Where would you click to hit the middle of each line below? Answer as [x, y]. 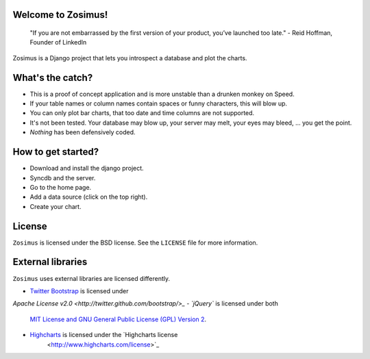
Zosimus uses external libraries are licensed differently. [91, 278]
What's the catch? [53, 78]
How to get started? [56, 152]
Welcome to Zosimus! [60, 15]
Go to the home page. [61, 187]
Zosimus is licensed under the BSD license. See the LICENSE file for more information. [135, 243]
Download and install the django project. [87, 169]
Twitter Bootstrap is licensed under [79, 290]
